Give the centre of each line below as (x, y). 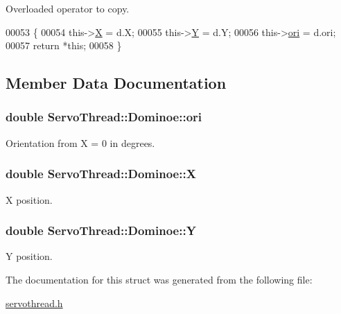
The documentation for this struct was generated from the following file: (159, 279)
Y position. (29, 256)
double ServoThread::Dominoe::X (101, 174)
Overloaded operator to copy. (68, 8)
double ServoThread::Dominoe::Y (101, 230)
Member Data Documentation (116, 83)
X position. (29, 199)
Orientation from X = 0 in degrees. (80, 142)
